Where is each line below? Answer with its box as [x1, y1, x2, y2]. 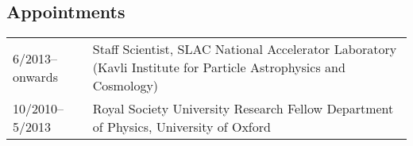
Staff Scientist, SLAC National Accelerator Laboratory [92, 40, 397, 59]
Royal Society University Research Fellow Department [92, 99, 394, 118]
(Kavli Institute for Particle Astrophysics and [92, 58, 345, 77]
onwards [13, 67, 59, 86]
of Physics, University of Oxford [92, 117, 271, 136]
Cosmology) [92, 76, 159, 95]
